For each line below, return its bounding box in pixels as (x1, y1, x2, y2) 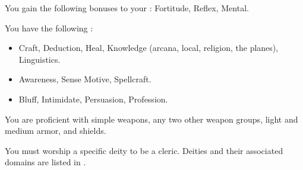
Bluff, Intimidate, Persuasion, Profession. (18, 92, 168, 105)
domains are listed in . (5, 156, 86, 168)
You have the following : (5, 21, 93, 34)
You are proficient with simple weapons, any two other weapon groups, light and (5, 113, 298, 125)
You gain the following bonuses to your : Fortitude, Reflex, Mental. (5, 2, 249, 14)
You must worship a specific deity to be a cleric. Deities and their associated (5, 144, 283, 156)
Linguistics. (18, 53, 61, 65)
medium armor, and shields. (5, 124, 106, 137)
